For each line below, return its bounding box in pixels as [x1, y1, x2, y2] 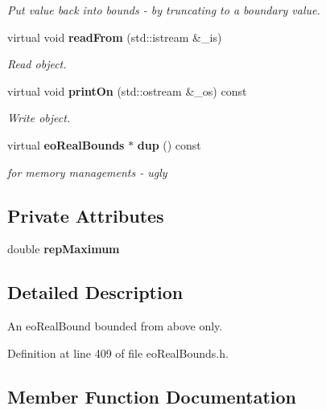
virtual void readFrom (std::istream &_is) [7, 28, 222, 45]
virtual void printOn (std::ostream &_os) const [7, 82, 247, 99]
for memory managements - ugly [7, 163, 167, 180]
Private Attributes [7, 203, 164, 228]
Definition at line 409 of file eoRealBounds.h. [7, 344, 229, 361]
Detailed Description [7, 280, 184, 305]
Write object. [7, 109, 71, 126]
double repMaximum [7, 240, 120, 257]
